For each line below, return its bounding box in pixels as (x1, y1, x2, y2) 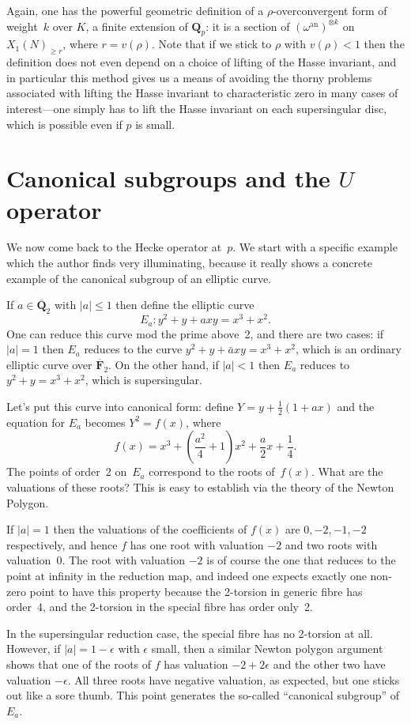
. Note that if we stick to (151, 36, 272, 52)
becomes (85, 413, 126, 430)
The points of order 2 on (6, 463, 127, 480)
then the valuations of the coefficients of (53, 521, 247, 537)
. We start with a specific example (232, 239, 398, 255)
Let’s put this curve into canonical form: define (6, 398, 234, 414)
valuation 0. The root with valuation (6, 552, 186, 568)
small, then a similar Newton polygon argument (151, 640, 383, 657)
